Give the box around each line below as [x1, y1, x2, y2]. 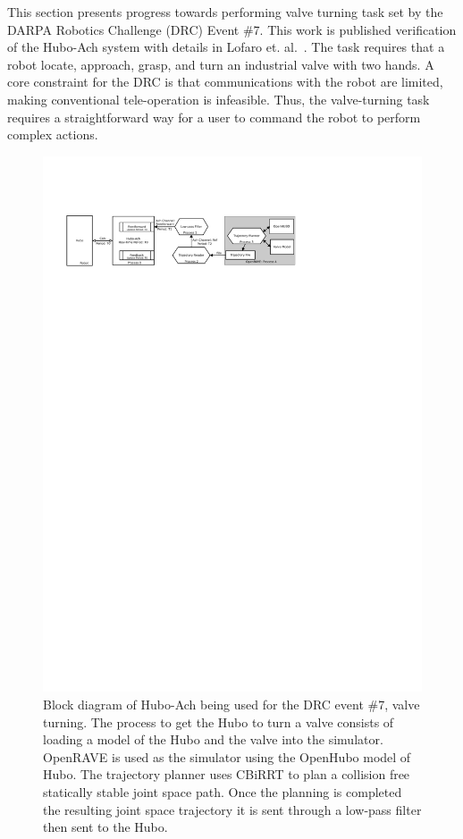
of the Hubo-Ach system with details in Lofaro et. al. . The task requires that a [7, 38, 445, 56]
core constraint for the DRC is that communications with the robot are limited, [7, 72, 443, 91]
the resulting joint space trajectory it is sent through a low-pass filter [43, 800, 422, 818]
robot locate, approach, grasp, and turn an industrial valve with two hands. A [7, 55, 434, 73]
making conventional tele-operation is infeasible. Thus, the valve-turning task [7, 89, 430, 108]
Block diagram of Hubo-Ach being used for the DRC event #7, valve [43, 695, 420, 714]
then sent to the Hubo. [43, 818, 168, 836]
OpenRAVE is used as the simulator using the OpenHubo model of [43, 747, 411, 766]
